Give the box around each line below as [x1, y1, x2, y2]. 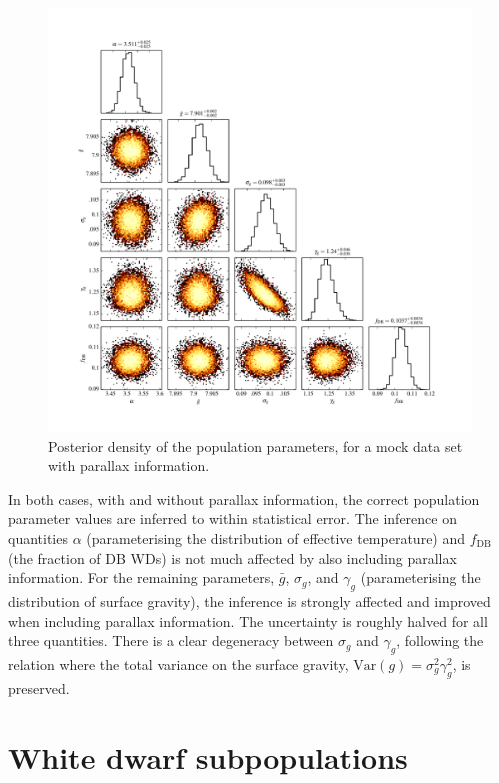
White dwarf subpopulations [8, 736, 408, 777]
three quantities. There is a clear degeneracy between [8, 630, 334, 651]
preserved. [8, 677, 70, 698]
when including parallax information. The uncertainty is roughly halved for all [8, 610, 488, 631]
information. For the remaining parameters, [8, 567, 275, 588]
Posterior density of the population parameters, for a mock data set [48, 435, 463, 456]
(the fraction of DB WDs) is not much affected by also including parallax [8, 547, 457, 568]
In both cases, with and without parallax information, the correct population [8, 488, 480, 509]
